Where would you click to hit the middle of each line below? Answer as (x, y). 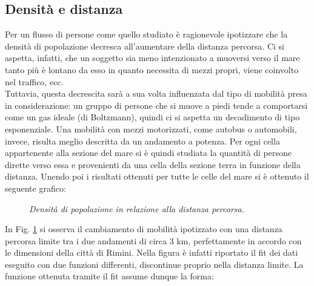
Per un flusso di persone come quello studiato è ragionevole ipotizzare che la (146, 34)
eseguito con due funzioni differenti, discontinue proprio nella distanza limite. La (154, 264)
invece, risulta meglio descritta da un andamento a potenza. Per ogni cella (142, 141)
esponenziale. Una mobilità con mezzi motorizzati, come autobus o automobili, (151, 128)
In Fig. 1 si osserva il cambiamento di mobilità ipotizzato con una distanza (144, 229)
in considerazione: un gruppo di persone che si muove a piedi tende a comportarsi (156, 105)
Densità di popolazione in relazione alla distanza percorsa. (137, 208)
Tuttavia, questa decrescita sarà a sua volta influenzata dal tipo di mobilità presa (156, 93)
